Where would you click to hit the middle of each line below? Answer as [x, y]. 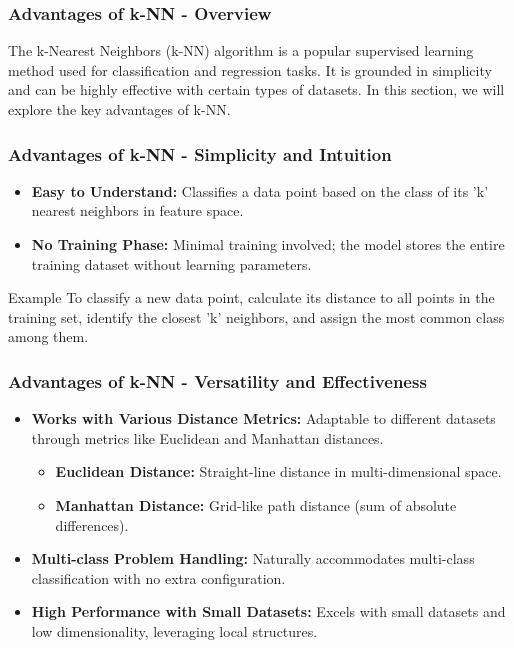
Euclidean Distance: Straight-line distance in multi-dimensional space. [278, 471]
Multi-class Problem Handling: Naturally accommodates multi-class [253, 558]
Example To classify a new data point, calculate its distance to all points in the [251, 297]
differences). [92, 524]
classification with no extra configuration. [158, 577]
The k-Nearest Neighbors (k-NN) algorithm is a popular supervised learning [241, 50]
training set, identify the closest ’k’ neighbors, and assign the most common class [256, 316]
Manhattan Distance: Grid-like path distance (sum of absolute [256, 504]
